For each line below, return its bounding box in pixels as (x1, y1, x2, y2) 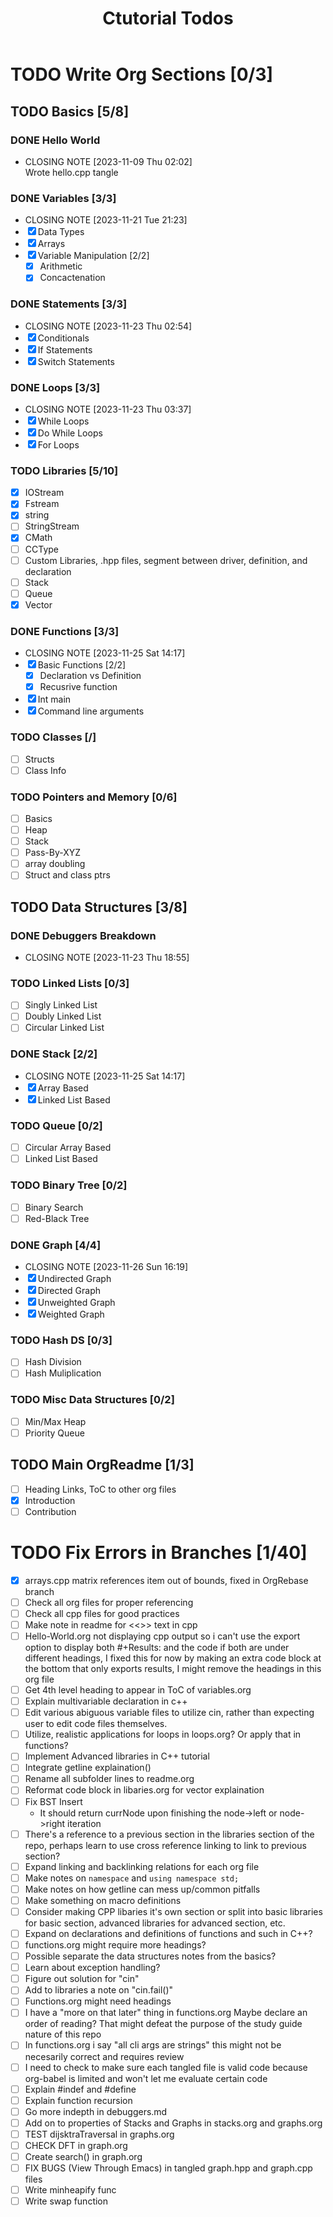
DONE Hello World (10, 133, 101, 147)
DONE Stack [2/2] (10, 1047, 98, 1061)
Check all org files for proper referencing (24, 1596, 194, 1608)
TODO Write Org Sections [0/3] (10, 63, 274, 86)
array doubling (24, 858, 86, 870)
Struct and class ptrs (24, 869, 111, 881)
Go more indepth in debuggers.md (24, 2105, 168, 2117)
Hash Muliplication (24, 1367, 102, 1379)
